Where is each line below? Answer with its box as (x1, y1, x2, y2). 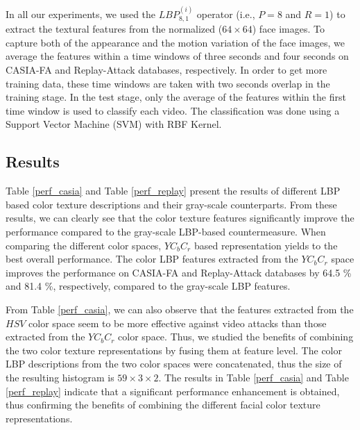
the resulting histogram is (6, 370, 114, 384)
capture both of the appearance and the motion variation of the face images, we (6, 35, 345, 49)
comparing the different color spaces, (6, 238, 162, 252)
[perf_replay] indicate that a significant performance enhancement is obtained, (6, 383, 340, 398)
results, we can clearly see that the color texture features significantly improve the (6, 210, 354, 225)
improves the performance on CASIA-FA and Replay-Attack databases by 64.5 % (6, 265, 352, 279)
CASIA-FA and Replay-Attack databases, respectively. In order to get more (6, 63, 327, 77)
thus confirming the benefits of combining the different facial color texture (6, 397, 320, 412)
